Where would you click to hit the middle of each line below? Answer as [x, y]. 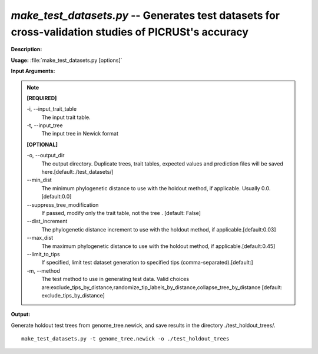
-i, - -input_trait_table [52, 109]
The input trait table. [66, 117]
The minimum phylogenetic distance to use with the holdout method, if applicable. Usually [151, 188]
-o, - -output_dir [46, 156]
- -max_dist [40, 238]
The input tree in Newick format [80, 134]
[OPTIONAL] [42, 144]
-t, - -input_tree [45, 125]
